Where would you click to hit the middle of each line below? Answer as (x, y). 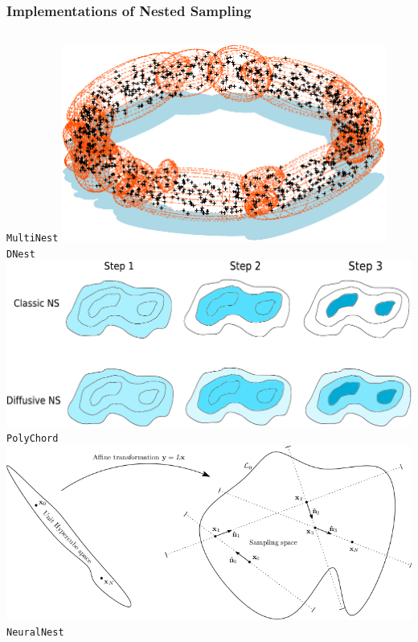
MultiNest (33, 239)
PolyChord (33, 439)
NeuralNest (35, 633)
